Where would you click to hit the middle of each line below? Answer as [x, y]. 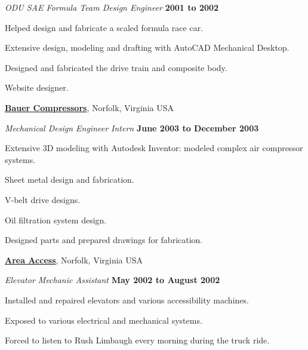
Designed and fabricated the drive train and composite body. [116, 67]
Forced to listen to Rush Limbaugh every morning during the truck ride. [137, 340]
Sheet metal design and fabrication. [70, 179]
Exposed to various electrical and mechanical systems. [104, 320]
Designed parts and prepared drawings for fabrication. [104, 240]
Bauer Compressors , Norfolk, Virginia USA [89, 107]
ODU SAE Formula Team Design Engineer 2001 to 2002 [112, 7]
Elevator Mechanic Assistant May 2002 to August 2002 [113, 280]
